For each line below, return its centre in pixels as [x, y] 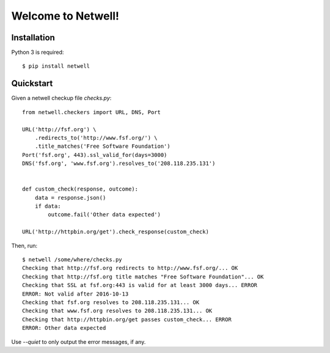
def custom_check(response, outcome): [80, 189]
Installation [33, 38]
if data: [48, 206]
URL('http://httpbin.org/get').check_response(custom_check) [116, 232]
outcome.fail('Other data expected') [105, 215]
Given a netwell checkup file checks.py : [61, 98]
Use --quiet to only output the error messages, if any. [79, 341]
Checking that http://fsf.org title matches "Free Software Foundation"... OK [143, 277]
